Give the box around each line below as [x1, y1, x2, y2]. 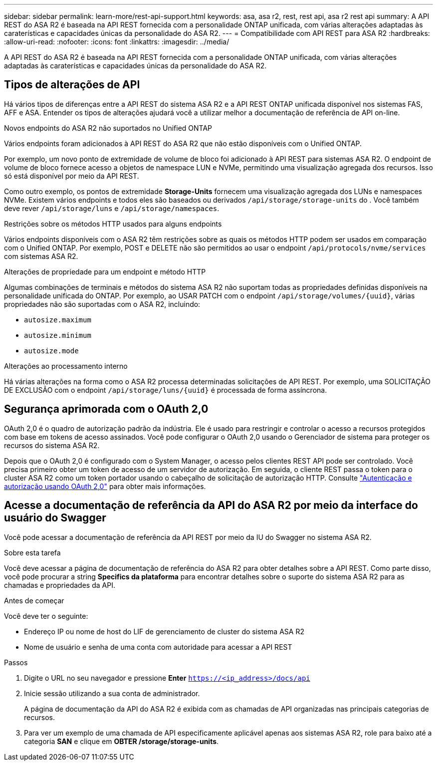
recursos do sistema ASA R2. [4, 441, 100, 450]
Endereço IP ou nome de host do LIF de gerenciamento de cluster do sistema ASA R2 [24, 627, 304, 636]
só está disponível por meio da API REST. [4, 171, 139, 180]
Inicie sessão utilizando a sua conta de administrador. [24, 689, 200, 698]
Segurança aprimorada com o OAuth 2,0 [4, 403, 209, 416]
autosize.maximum [24, 315, 91, 324]
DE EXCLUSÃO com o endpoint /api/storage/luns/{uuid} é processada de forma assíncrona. [4, 385, 327, 394]
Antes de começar [4, 596, 64, 605]
